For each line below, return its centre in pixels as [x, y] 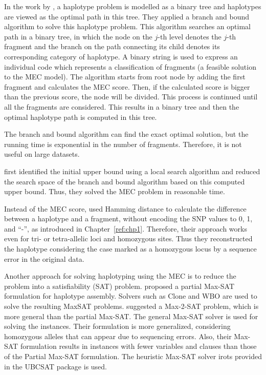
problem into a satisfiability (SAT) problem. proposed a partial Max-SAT [119, 286]
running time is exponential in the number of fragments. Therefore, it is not [123, 144]
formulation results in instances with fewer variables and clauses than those [138, 346]
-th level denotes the [190, 36]
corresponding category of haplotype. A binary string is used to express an [121, 56]
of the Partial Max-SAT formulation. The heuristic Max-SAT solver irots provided [133, 356]
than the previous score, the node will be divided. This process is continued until [131, 97]
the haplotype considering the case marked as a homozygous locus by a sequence [130, 249]
